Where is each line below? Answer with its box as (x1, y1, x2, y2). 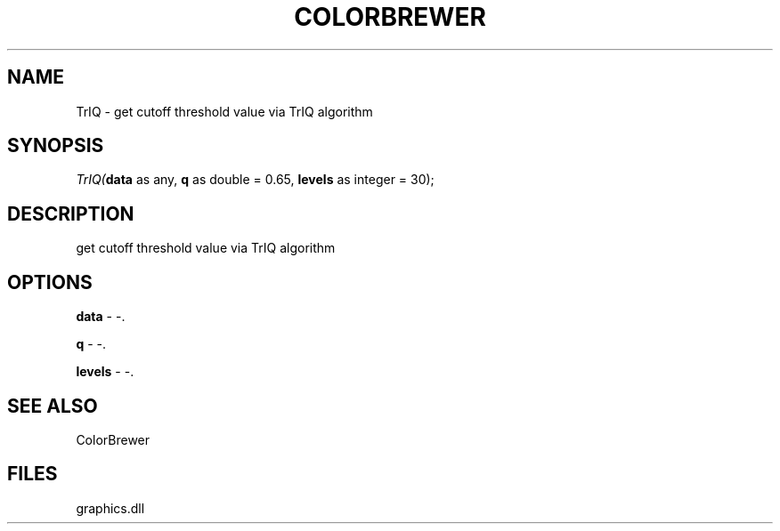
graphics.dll (76, 500, 145, 516)
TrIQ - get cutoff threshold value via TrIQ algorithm (76, 103, 373, 119)
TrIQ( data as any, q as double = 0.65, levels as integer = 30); (76, 172, 435, 188)
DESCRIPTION (7, 202, 134, 225)
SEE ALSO (7, 394, 98, 417)
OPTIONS (7, 270, 93, 294)
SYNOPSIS (7, 134, 104, 157)
